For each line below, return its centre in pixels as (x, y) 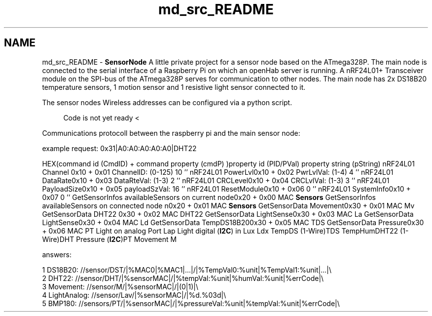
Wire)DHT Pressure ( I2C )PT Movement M (109, 239)
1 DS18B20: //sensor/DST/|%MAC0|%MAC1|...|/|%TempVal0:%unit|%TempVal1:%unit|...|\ (187, 270)
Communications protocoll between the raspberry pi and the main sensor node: (171, 133)
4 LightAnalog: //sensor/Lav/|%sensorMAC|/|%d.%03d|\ (134, 295)
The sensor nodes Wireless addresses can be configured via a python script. (167, 102)
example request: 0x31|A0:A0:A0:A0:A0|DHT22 (119, 148)
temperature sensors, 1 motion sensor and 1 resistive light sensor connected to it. (174, 87)
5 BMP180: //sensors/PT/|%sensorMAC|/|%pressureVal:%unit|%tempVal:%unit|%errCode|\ (191, 303)
